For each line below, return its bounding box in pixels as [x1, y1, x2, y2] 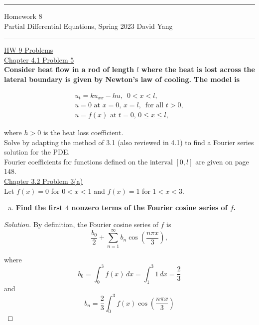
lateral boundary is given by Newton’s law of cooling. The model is [4, 74, 240, 84]
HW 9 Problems [4, 45, 53, 55]
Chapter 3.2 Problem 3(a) [4, 176, 83, 186]
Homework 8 [4, 11, 42, 21]
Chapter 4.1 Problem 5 [4, 54, 74, 65]
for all [145, 102, 164, 109]
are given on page [195, 156, 249, 166]
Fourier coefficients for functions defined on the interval [4, 156, 173, 166]
